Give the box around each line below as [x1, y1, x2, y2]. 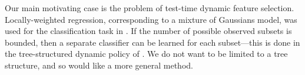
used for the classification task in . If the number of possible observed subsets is [5, 25, 292, 37]
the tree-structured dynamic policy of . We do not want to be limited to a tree [5, 47, 288, 60]
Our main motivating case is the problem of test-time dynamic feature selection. [5, 2, 294, 13]
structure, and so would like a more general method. [5, 59, 193, 71]
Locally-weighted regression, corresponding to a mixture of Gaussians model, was [5, 13, 297, 25]
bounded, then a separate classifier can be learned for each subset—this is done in [5, 36, 300, 48]
